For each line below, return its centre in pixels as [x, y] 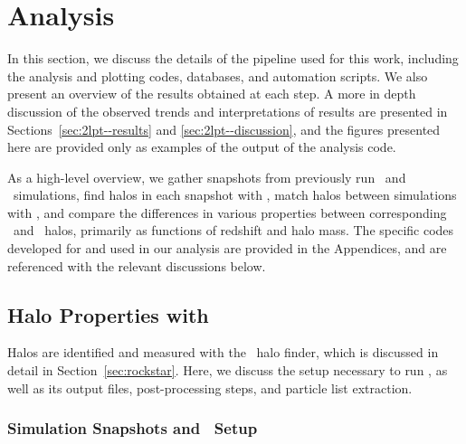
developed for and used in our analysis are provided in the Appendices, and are [227, 248]
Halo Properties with [108, 314]
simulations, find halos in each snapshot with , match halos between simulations [235, 195]
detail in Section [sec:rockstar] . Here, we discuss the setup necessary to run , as [228, 370]
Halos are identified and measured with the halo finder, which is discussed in [223, 352]
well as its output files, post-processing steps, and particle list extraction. [210, 387]
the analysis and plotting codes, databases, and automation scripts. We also [218, 76]
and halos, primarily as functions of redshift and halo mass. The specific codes [233, 230]
